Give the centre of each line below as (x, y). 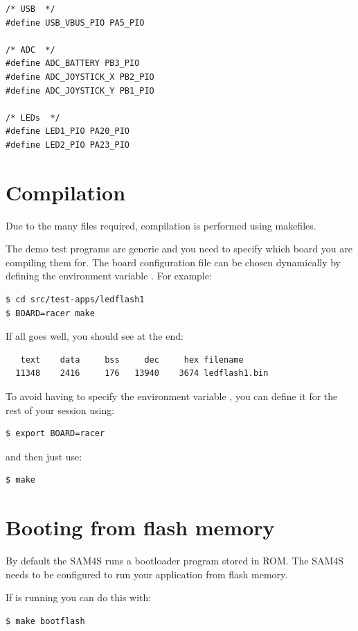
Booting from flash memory (140, 527)
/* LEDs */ (33, 118)
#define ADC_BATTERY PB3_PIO (73, 63)
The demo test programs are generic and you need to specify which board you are (179, 249)
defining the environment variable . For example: (109, 276)
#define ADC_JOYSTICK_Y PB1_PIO (80, 90)
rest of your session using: (60, 409)
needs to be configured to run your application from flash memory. (147, 574)
